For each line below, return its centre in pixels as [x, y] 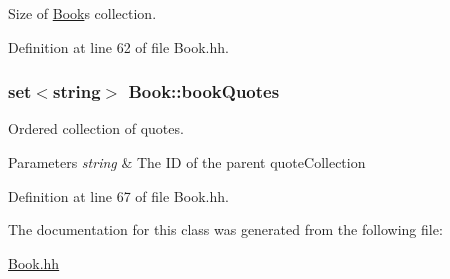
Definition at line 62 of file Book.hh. [118, 46]
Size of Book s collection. [82, 13]
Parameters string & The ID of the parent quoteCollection [187, 162]
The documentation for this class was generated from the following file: [225, 229]
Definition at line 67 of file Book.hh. [118, 195]
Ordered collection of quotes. [96, 128]
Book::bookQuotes [204, 91]
